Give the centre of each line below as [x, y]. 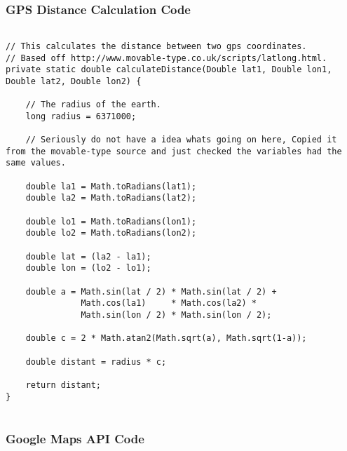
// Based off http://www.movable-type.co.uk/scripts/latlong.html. [166, 58]
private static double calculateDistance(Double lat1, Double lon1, [169, 70]
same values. [36, 163]
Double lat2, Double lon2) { [74, 81]
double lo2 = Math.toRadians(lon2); [111, 233]
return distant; [63, 385]
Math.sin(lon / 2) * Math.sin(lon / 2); [176, 315]
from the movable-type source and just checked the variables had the [174, 151]
